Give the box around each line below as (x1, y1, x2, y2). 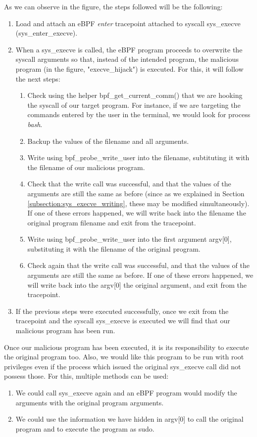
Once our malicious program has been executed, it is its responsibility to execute (4, 342, 249, 352)
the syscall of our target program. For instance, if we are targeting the (27, 99, 241, 110)
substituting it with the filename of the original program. (27, 243, 201, 254)
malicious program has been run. (15, 325, 115, 336)
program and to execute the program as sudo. (15, 423, 154, 434)
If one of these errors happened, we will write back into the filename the (27, 208, 246, 218)
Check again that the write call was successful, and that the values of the (27, 260, 250, 270)
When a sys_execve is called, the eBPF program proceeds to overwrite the (15, 44, 243, 54)
